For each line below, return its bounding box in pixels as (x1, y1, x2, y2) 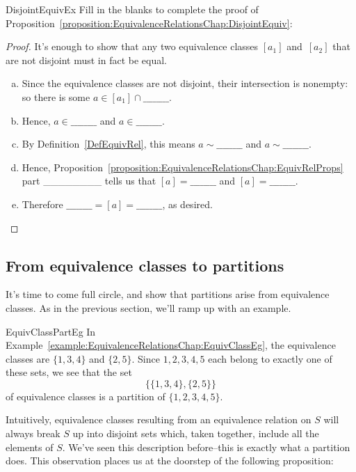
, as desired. (162, 196, 213, 211)
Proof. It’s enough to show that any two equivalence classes (6, 39, 259, 54)
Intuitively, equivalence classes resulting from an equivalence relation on (6, 412, 311, 427)
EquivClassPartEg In (6, 324, 96, 338)
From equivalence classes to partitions (6, 254, 284, 276)
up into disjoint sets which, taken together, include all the (72, 426, 319, 441)
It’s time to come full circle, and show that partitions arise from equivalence (6, 287, 330, 301)
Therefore (22, 196, 63, 211)
